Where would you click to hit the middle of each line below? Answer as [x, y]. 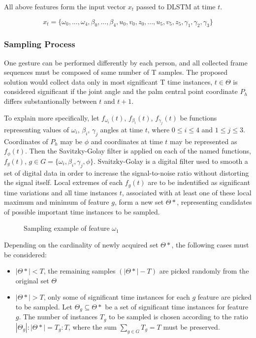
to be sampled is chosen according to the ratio [178, 317]
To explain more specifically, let [52, 117]
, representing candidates [214, 202]
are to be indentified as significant [199, 182]
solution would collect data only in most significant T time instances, [108, 81]
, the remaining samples [80, 271]
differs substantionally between [50, 101]
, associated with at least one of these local [187, 192]
